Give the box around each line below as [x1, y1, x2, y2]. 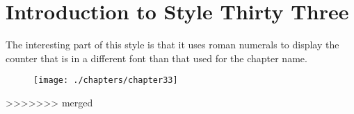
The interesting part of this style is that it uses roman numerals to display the [6, 37, 339, 52]
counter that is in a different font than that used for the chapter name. [6, 50, 307, 65]
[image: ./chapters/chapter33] [33, 75, 178, 86]
